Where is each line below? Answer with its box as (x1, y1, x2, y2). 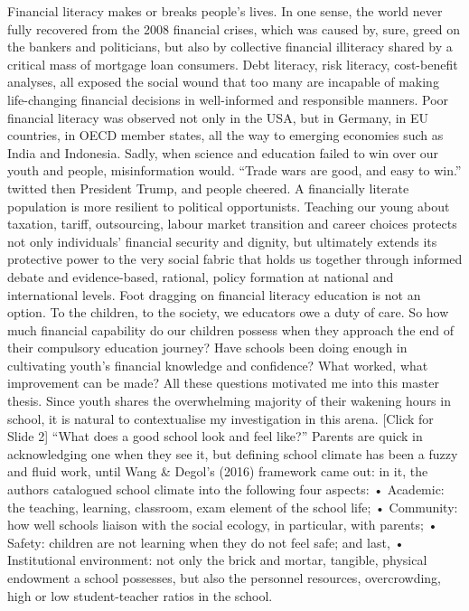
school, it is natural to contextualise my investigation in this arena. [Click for (7, 409, 434, 428)
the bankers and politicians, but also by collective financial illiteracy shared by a (7, 37, 453, 56)
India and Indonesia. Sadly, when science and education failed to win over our (7, 143, 439, 162)
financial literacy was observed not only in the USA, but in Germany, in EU (7, 108, 429, 127)
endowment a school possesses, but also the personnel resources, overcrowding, (7, 569, 442, 587)
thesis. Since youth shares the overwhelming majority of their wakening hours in (7, 391, 451, 410)
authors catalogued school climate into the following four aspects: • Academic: (7, 480, 445, 499)
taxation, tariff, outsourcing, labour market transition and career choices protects (7, 214, 457, 233)
